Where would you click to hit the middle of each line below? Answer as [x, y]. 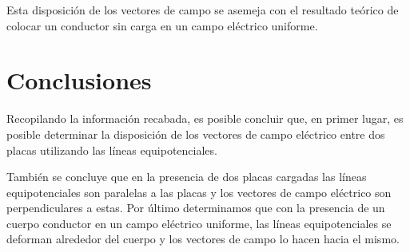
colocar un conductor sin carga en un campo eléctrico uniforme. [162, 25]
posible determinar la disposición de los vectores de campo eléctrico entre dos [196, 134]
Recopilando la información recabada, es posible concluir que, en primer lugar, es [205, 118]
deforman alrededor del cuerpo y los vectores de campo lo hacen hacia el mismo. [203, 239]
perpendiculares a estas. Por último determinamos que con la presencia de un [196, 208]
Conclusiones [79, 80]
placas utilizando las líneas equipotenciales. [112, 150]
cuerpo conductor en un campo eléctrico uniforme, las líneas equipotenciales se [199, 223]
